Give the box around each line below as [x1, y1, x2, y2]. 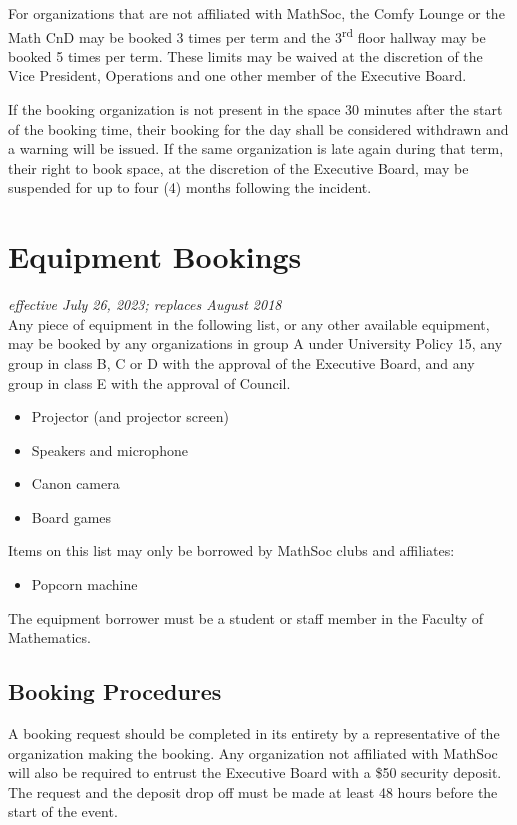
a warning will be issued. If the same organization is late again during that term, [8, 138, 504, 159]
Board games [31, 506, 112, 527]
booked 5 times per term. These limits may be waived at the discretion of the [8, 45, 483, 66]
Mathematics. [8, 627, 91, 648]
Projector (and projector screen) [31, 406, 230, 427]
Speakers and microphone [31, 439, 188, 460]
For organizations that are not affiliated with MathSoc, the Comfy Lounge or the [8, 3, 505, 23]
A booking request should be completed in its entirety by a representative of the [8, 723, 500, 744]
